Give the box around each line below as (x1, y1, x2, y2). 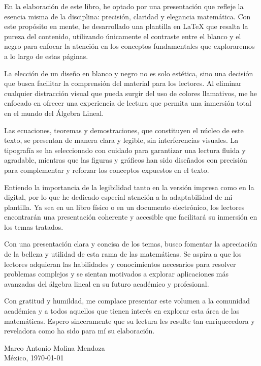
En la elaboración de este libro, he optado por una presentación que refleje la (4, 1, 244, 11)
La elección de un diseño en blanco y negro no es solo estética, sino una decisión (4, 68, 253, 78)
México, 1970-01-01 (4, 352, 64, 363)
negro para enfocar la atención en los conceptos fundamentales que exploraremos (4, 41, 255, 51)
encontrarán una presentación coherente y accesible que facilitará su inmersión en (4, 211, 257, 222)
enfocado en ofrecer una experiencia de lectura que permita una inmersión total (4, 98, 251, 108)
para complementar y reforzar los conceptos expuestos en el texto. (4, 164, 209, 175)
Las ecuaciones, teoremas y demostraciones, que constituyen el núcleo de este (4, 125, 244, 135)
